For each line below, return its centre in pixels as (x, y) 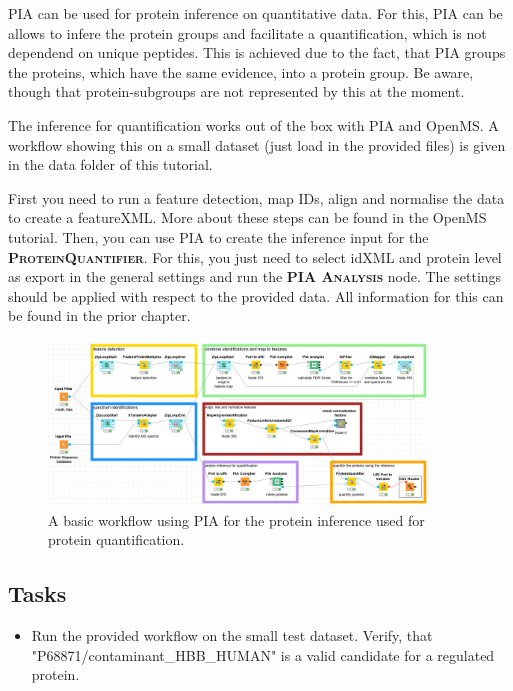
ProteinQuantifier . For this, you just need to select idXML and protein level (255, 256)
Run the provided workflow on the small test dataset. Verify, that (232, 635)
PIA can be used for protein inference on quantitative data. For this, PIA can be (255, 13)
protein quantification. (116, 539)
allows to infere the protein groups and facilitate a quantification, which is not (247, 32)
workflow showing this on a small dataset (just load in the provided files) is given (257, 144)
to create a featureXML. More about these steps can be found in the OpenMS (247, 217)
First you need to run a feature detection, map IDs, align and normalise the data (256, 197)
